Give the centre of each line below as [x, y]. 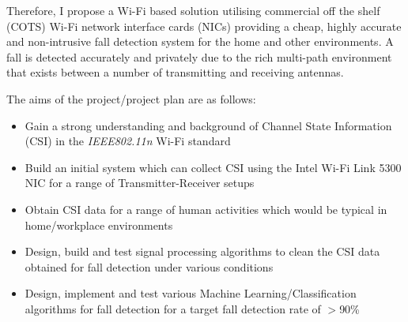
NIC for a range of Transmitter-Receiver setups [140, 183]
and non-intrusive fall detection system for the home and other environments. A [200, 41]
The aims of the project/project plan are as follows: [131, 98]
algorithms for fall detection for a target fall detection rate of [173, 308]
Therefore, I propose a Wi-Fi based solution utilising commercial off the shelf [193, 10]
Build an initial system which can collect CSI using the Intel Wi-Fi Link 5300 [213, 167]
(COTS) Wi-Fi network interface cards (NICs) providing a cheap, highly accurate [204, 26]
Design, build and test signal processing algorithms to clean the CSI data [202, 251]
